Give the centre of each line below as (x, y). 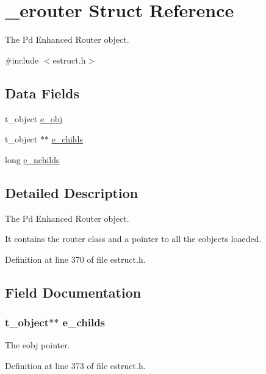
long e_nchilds (32, 159)
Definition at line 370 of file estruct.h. (75, 259)
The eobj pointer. (38, 345)
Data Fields (42, 93)
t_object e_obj (34, 118)
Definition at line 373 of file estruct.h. (75, 365)
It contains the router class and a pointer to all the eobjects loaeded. (133, 239)
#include (22, 60)
